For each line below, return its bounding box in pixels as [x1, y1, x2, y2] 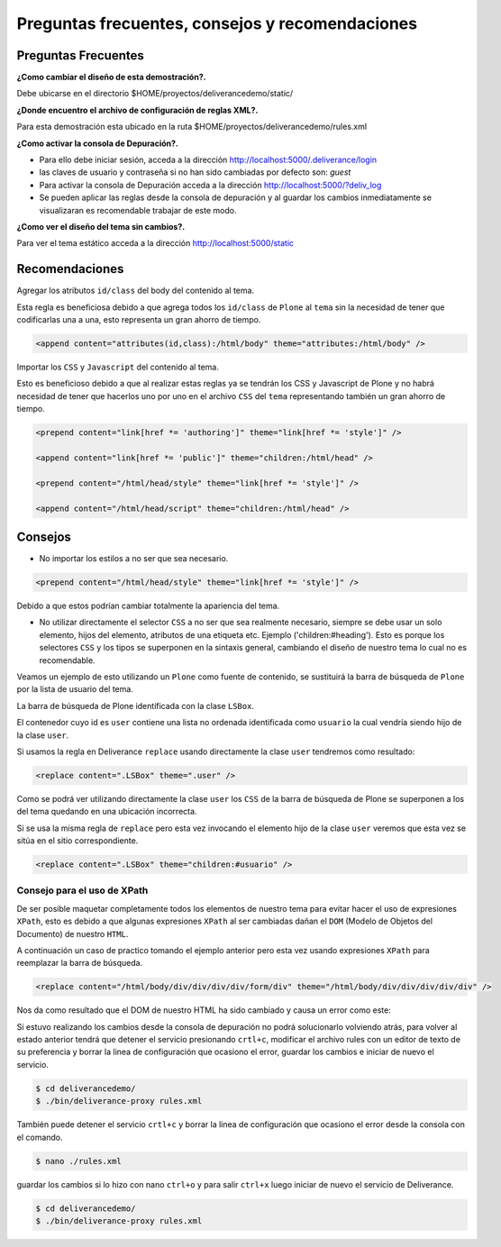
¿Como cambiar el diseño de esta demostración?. [16, 72, 206, 83]
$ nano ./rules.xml [35, 1156, 122, 1166]
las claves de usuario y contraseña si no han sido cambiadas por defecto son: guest [39, 167, 351, 177]
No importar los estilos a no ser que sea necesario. [39, 553, 229, 564]
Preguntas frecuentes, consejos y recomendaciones [16, 14, 418, 33]
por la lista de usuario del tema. [16, 684, 134, 695]
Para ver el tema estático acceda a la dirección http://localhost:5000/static [16, 238, 295, 249]
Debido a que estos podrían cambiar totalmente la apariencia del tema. [16, 600, 280, 611]
